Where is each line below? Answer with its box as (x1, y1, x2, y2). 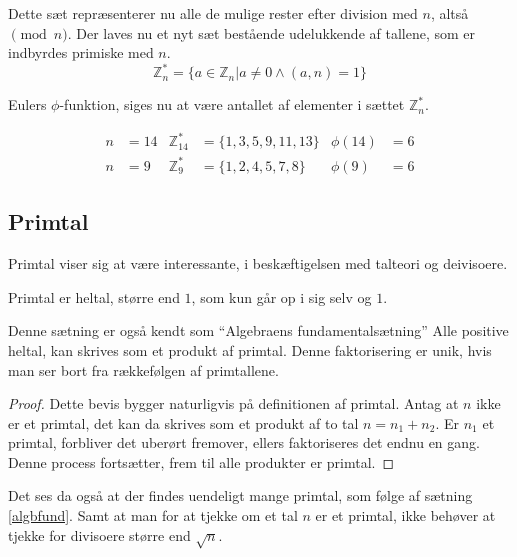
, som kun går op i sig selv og (191, 286, 372, 307)
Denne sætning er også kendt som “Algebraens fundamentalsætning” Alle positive (8, 320, 509, 341)
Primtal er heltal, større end (8, 286, 180, 307)
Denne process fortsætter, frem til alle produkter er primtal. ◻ (8, 451, 395, 472)
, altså (430, 3, 469, 23)
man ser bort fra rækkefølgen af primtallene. (8, 359, 279, 380)
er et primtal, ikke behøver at (315, 505, 496, 526)
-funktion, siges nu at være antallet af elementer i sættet (59, 94, 405, 115)
